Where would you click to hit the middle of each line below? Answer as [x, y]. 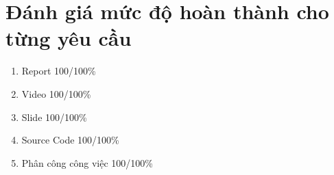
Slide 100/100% [54, 117]
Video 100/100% [56, 93]
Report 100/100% [59, 71]
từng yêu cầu [69, 38]
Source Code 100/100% [70, 140]
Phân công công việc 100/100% [87, 162]
